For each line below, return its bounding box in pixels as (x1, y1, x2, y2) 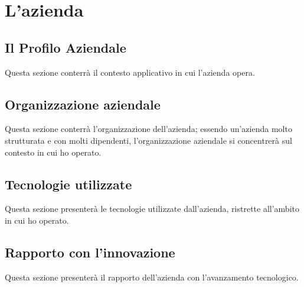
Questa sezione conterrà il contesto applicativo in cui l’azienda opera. (5, 66, 255, 78)
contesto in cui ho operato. (5, 146, 102, 158)
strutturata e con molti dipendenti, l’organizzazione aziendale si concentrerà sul (5, 134, 292, 146)
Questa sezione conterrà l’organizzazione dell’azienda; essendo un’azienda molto (5, 122, 292, 135)
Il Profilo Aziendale (5, 38, 126, 56)
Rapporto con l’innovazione (5, 243, 175, 261)
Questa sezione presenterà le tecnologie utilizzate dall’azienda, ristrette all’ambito (5, 202, 299, 215)
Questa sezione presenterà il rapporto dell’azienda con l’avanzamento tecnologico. (5, 270, 299, 283)
